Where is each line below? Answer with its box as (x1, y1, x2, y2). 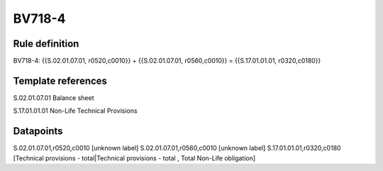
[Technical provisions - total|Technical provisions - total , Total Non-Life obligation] (13, 153, 256, 162)
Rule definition (13, 38, 79, 50)
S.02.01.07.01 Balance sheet (13, 93, 94, 102)
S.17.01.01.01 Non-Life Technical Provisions (13, 106, 138, 115)
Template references (13, 75, 108, 87)
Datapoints (13, 125, 63, 138)
